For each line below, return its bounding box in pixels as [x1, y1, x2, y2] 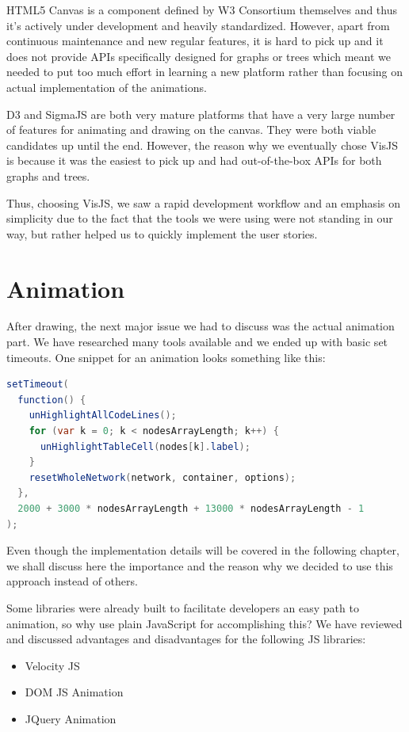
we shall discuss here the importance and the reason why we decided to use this [6, 557, 393, 574]
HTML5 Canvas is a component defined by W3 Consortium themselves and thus [6, 2, 397, 17]
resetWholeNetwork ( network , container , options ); [29, 471, 296, 483]
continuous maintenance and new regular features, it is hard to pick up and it [6, 32, 384, 49]
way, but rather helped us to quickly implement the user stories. [6, 225, 318, 242]
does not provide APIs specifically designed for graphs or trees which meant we [6, 48, 391, 64]
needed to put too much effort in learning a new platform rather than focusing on [6, 63, 403, 80]
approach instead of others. [6, 573, 138, 589]
